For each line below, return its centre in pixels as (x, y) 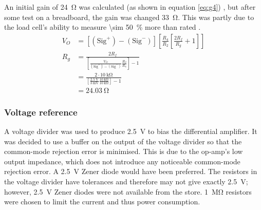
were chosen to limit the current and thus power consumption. (102, 202)
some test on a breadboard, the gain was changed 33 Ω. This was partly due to (129, 17)
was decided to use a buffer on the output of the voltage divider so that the (123, 141)
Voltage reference (41, 112)
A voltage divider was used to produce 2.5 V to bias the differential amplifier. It (131, 131)
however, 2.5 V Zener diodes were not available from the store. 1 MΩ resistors (128, 191)
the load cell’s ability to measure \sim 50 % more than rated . (102, 27)
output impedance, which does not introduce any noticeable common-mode (122, 161)
